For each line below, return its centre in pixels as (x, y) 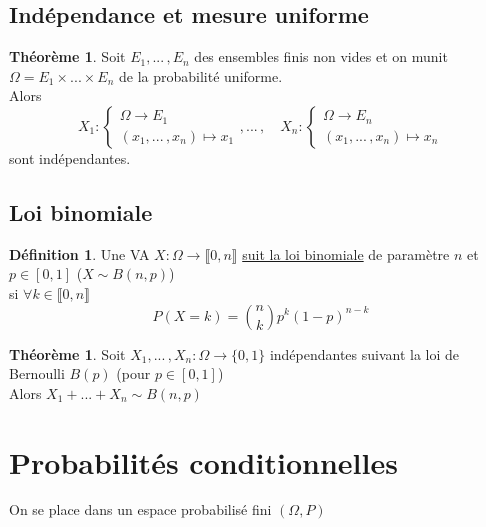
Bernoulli (37, 373)
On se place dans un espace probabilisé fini (140, 509)
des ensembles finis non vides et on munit (321, 56)
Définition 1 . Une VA (79, 253)
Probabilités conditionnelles (203, 461)
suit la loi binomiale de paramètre (346, 253)
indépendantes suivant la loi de (364, 353)
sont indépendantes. (70, 157)
